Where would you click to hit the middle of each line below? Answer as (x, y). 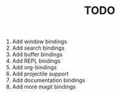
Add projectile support (40, 74)
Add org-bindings (34, 67)
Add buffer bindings (37, 55)
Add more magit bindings (44, 87)
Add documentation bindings (49, 80)
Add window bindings (39, 42)
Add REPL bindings (36, 61)
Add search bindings (38, 48)
